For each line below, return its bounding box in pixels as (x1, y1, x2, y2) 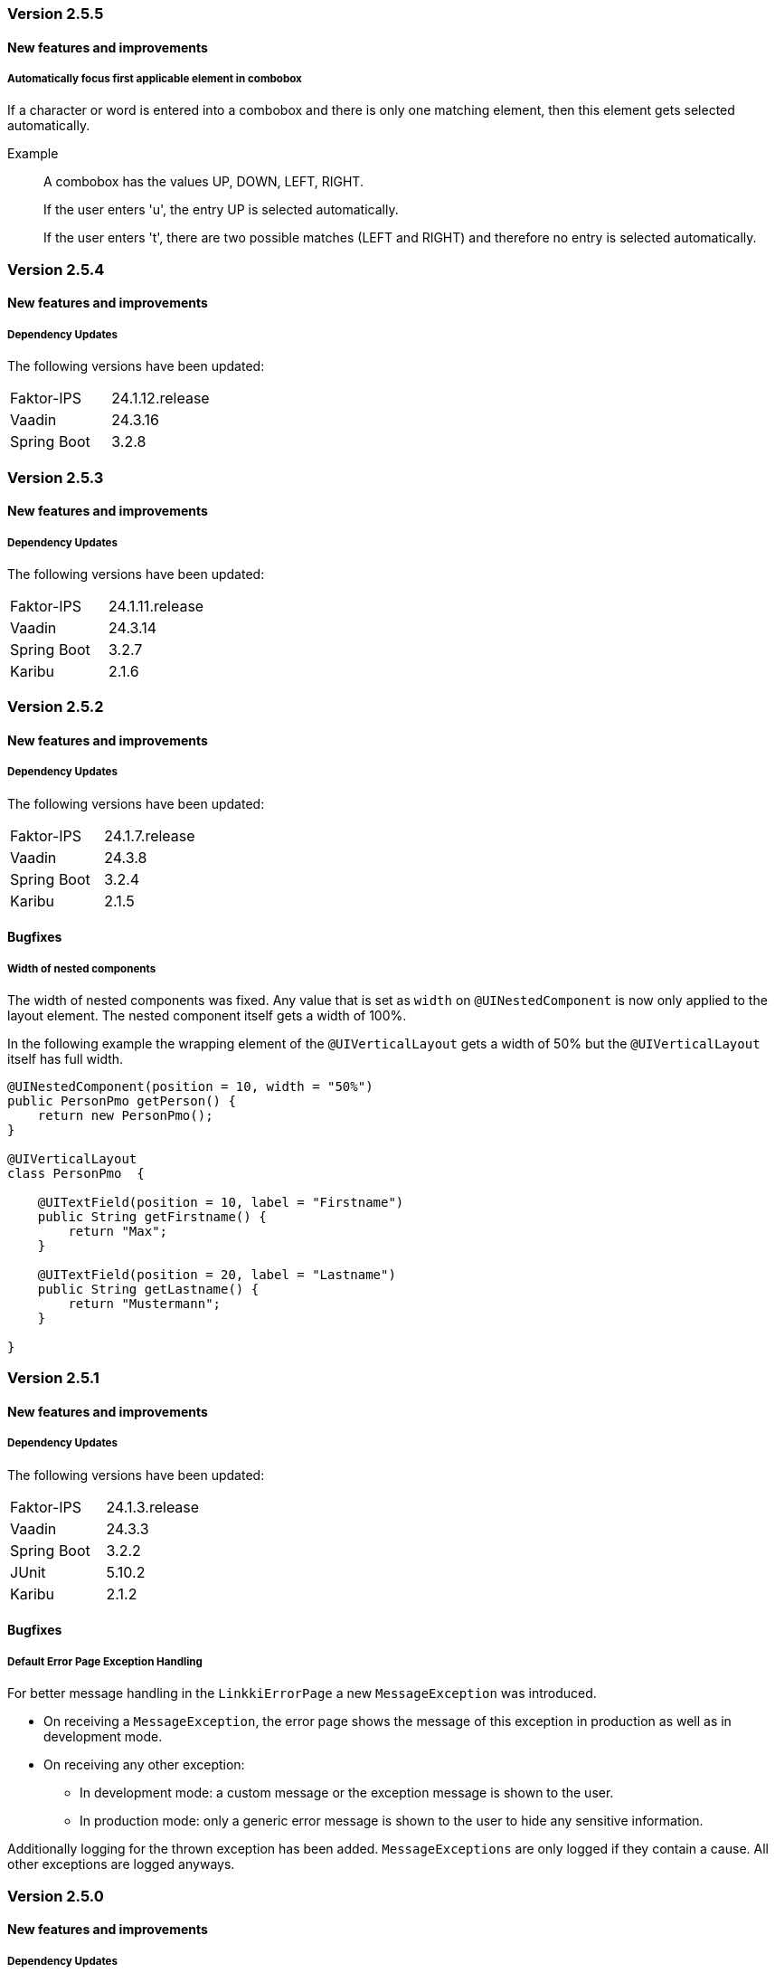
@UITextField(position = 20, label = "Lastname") (37, 1267, 396, 1283)
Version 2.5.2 (7, 697, 104, 716)
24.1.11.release (109, 596, 204, 615)
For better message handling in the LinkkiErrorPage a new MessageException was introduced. (7, 1685, 597, 1702)
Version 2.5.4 (7, 260, 105, 279)
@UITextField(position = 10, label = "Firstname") (37, 1195, 404, 1210)
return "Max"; (68, 1224, 168, 1239)
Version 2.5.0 (7, 1886, 104, 1905)
